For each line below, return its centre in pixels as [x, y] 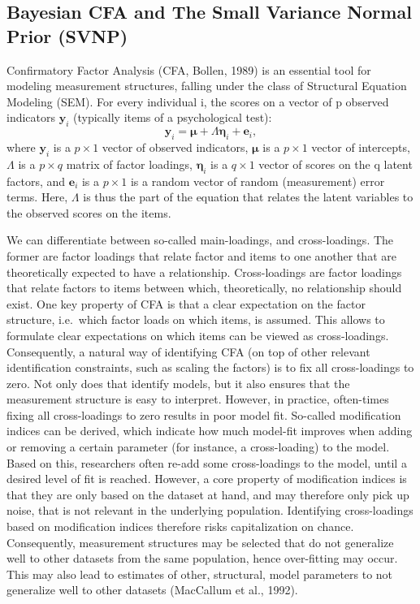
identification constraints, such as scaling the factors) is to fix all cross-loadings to [210, 367]
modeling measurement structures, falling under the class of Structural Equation [207, 86]
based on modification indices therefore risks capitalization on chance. [180, 526]
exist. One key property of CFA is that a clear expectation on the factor [186, 303]
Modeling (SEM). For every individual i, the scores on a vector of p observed [198, 101]
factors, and [36, 181]
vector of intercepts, [361, 147]
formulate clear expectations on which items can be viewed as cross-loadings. [198, 335]
